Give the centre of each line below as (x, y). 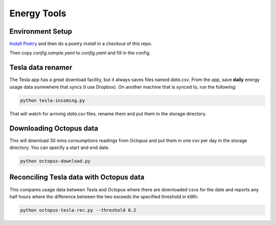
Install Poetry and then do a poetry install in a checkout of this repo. (81, 44)
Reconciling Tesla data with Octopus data (77, 177)
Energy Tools (38, 13)
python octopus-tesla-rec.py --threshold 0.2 (78, 210)
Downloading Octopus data (54, 128)
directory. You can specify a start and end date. (60, 147)
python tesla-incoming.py (53, 100)
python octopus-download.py (55, 161)
